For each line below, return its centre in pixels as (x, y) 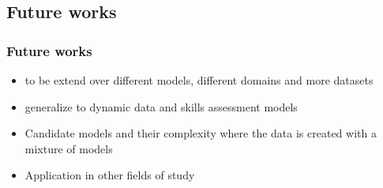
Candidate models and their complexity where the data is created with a (201, 133)
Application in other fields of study (110, 175)
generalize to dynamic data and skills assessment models (161, 106)
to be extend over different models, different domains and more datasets (199, 80)
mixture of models (69, 148)
